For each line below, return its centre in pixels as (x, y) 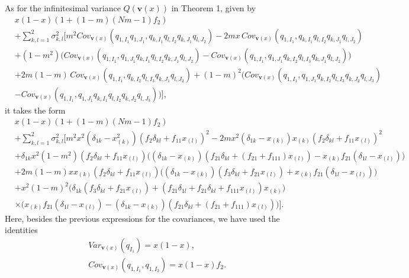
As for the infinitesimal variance (63, 8)
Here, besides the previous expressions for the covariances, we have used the (142, 218)
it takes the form (35, 110)
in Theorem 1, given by (214, 8)
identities (21, 230)
